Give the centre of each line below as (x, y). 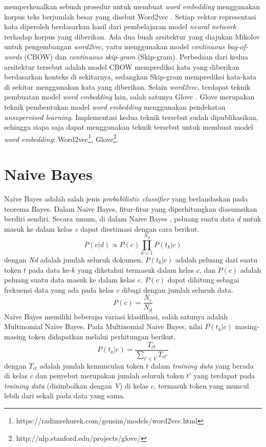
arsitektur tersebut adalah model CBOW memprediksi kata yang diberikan (122, 66)
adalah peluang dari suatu (216, 259)
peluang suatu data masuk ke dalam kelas (70, 280)
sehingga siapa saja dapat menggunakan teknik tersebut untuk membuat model (129, 127)
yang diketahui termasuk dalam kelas (136, 269)
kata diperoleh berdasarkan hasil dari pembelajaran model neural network (120, 26)
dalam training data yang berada (202, 365)
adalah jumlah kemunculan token (92, 365)
